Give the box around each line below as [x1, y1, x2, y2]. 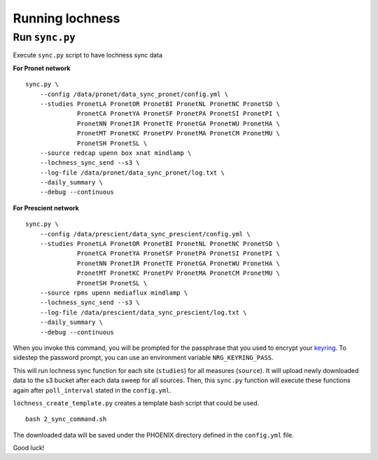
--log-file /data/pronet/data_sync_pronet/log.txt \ [39, 168, 225, 177]
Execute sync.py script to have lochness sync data [13, 51, 162, 60]
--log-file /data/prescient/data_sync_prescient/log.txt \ [39, 309, 247, 316]
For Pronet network [13, 64, 71, 72]
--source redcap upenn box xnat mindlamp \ [39, 149, 192, 157]
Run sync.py [13, 31, 76, 43]
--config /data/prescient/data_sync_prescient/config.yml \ [39, 230, 251, 238]
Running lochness [13, 11, 120, 26]
